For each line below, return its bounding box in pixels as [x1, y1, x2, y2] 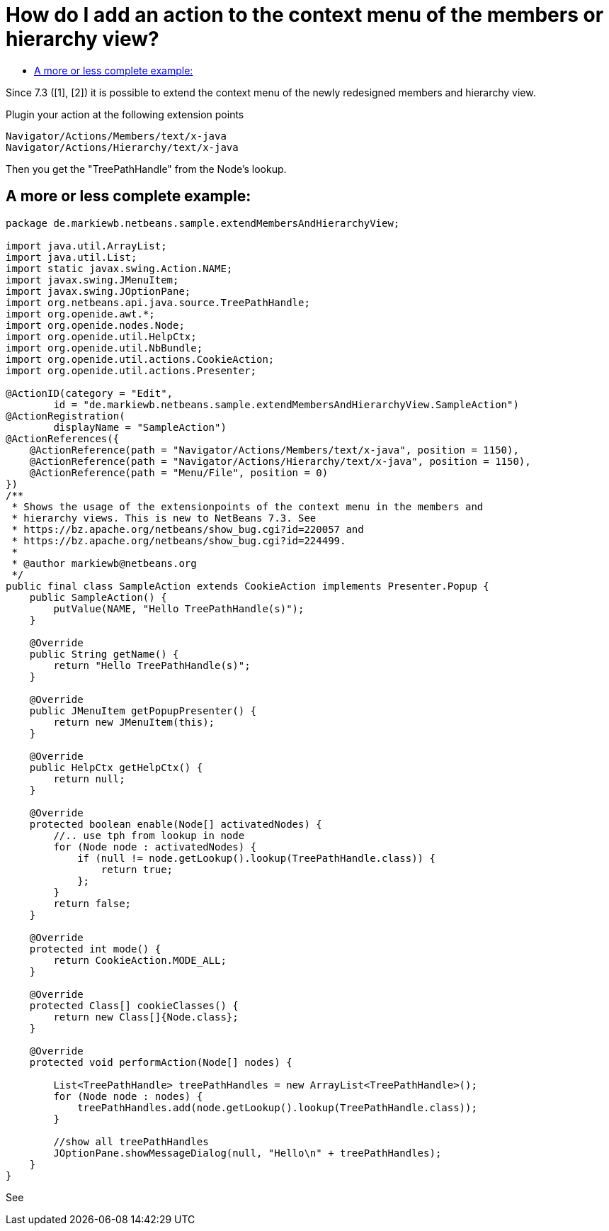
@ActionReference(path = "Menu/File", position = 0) [29, 466, 329, 478]
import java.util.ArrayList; [6, 240, 167, 252]
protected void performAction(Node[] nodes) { [29, 1056, 292, 1068]
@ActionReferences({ [6, 432, 120, 444]
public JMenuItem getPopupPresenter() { [29, 704, 257, 716]
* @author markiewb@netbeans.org [11, 557, 197, 569]
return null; [53, 772, 125, 785]
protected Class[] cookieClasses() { [29, 999, 239, 1011]
